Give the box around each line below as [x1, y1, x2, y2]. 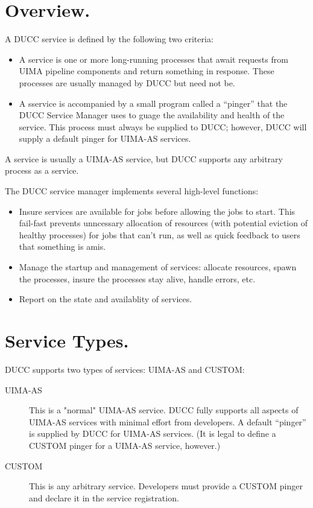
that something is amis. [19, 240, 106, 253]
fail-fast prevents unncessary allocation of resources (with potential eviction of [19, 217, 308, 229]
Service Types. [5, 328, 129, 352]
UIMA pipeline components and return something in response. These [19, 65, 274, 77]
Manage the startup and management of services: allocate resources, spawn [19, 261, 297, 273]
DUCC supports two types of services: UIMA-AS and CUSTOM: [5, 363, 245, 375]
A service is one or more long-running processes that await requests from [19, 52, 288, 65]
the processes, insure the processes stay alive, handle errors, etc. [19, 272, 256, 285]
